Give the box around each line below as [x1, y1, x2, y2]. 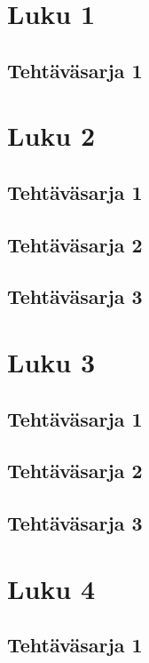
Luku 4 [7, 570, 95, 606]
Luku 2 [7, 117, 95, 154]
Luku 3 [7, 344, 95, 380]
